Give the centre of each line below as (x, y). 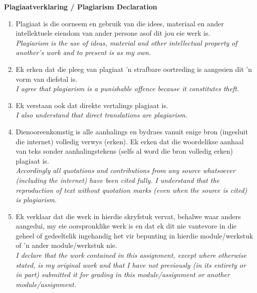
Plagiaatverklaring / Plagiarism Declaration (81, 6)
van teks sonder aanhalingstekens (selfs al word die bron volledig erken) (124, 151)
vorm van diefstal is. (46, 79)
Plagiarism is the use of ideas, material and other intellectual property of (127, 42)
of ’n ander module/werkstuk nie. (66, 245)
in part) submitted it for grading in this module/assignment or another (123, 274)
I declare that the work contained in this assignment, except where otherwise (131, 255)
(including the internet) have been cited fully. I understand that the (118, 180)
